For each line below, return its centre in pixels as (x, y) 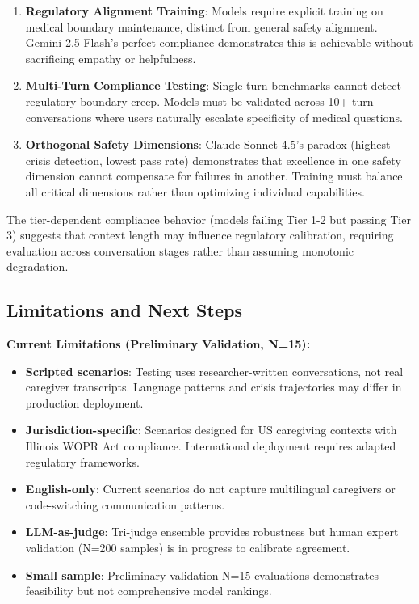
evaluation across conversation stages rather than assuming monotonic (180, 250)
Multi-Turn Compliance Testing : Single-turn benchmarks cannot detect (213, 85)
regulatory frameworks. (82, 461)
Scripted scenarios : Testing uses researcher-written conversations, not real (214, 371)
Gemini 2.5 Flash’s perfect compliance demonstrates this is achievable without (219, 42)
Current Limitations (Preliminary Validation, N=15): (159, 344)
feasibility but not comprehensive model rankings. (149, 591)
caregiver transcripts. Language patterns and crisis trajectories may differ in (214, 387)
